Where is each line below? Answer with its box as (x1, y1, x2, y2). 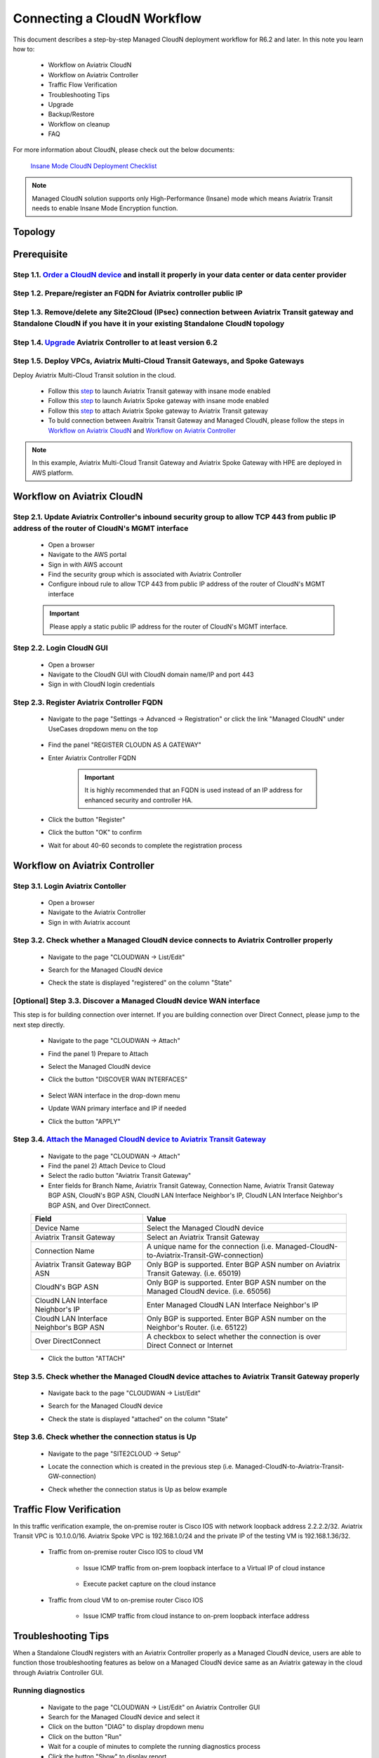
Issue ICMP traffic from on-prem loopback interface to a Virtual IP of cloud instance (83, 1563, 326, 1572)
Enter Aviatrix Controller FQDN (48, 753, 136, 762)
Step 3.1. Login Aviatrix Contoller (13, 881, 126, 891)
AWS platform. (32, 468, 74, 477)
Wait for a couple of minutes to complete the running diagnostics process (48, 1743, 261, 1751)
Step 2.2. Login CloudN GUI (13, 643, 108, 653)
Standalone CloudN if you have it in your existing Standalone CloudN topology (13, 319, 285, 328)
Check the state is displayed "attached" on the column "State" (48, 1414, 228, 1423)
